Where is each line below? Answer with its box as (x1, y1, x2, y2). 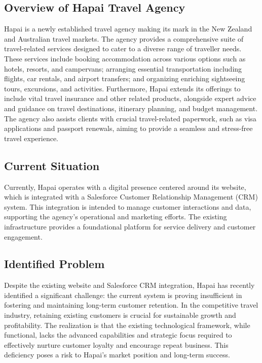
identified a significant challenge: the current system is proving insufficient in (4, 289, 242, 300)
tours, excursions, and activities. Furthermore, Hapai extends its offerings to (4, 83, 241, 93)
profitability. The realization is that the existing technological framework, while (4, 319, 250, 330)
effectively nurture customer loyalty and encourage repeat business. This (4, 339, 229, 350)
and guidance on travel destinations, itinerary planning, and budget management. (4, 103, 258, 113)
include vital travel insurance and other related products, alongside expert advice (4, 93, 256, 104)
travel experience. (4, 133, 59, 143)
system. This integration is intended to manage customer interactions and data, (4, 201, 251, 212)
